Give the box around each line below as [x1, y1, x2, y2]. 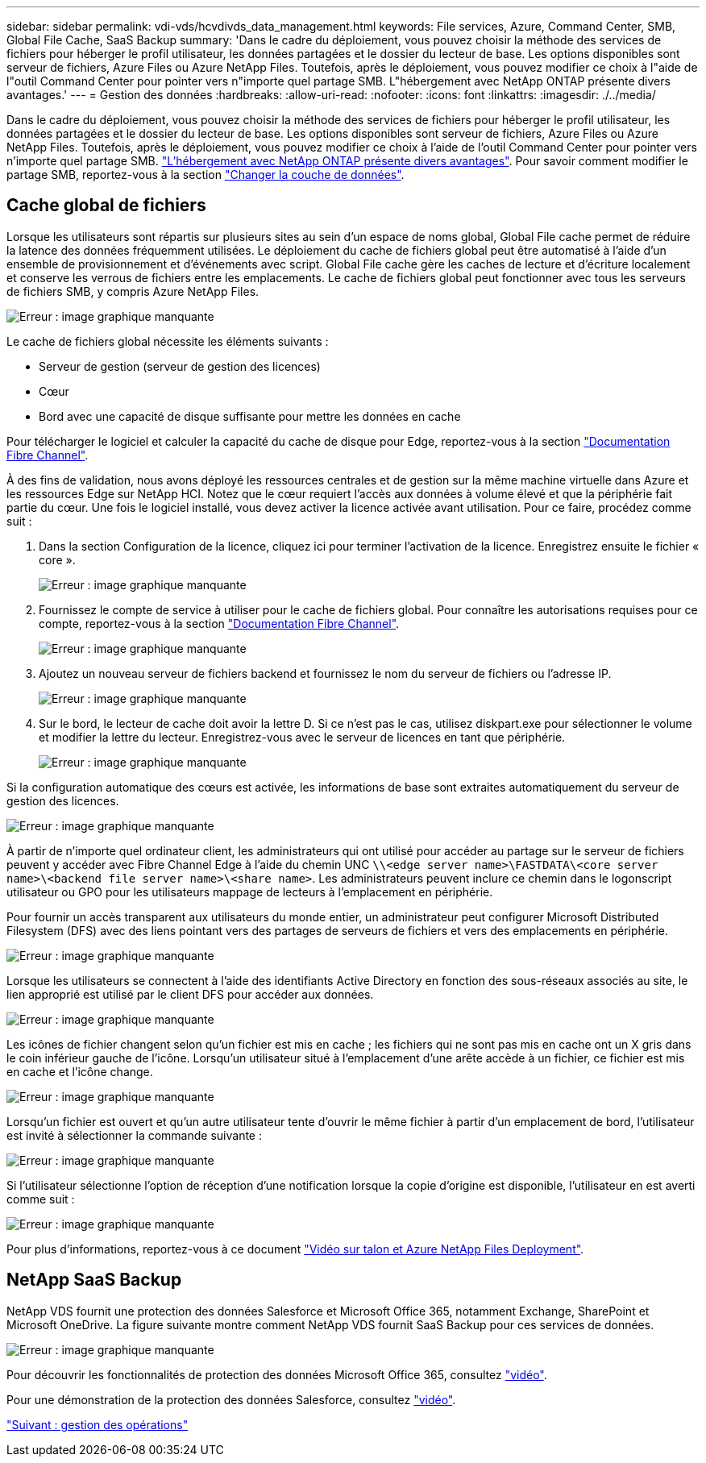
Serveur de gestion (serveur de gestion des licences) [39, 359, 321, 373]
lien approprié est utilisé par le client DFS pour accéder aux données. [6, 987, 374, 1001]
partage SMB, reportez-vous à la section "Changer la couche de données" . [6, 168, 405, 181]
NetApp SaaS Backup [6, 1270, 182, 1291]
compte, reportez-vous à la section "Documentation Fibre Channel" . [39, 616, 400, 630]
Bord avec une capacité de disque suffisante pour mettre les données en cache [39, 409, 461, 423]
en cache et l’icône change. [6, 1064, 153, 1079]
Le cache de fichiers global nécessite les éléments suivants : [6, 334, 329, 348]
